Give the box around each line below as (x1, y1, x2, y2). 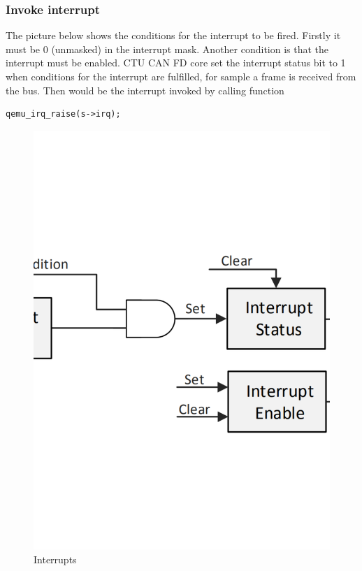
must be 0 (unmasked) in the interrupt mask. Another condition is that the (6, 41, 329, 56)
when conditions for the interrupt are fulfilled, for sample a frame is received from (6, 69, 356, 83)
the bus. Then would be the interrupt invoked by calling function (6, 82, 284, 97)
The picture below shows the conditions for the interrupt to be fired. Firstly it (6, 28, 341, 43)
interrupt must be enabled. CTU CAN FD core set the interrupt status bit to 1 (6, 55, 346, 70)
